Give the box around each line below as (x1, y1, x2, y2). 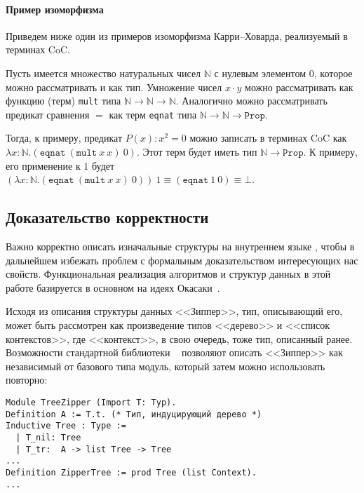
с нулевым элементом (214, 65, 306, 80)
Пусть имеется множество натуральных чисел (6, 65, 201, 80)
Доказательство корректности (6, 206, 209, 228)
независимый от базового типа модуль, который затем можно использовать (6, 358, 325, 373)
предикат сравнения (6, 107, 90, 121)
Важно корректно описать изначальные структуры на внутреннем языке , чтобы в (6, 239, 355, 254)
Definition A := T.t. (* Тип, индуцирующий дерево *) (6, 409, 262, 419)
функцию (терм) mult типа (6, 93, 121, 108)
